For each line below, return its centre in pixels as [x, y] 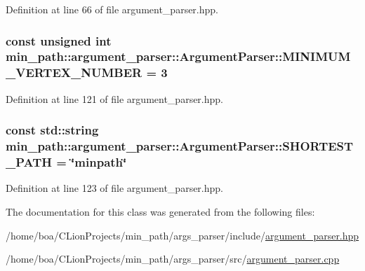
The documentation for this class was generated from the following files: [160, 211]
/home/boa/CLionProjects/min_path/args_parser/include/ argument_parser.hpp [182, 235]
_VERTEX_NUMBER [74, 72]
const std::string [52, 130]
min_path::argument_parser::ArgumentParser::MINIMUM [178, 56]
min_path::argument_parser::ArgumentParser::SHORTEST [180, 146]
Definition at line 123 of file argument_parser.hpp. [114, 188]
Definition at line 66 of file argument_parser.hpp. [112, 9]
